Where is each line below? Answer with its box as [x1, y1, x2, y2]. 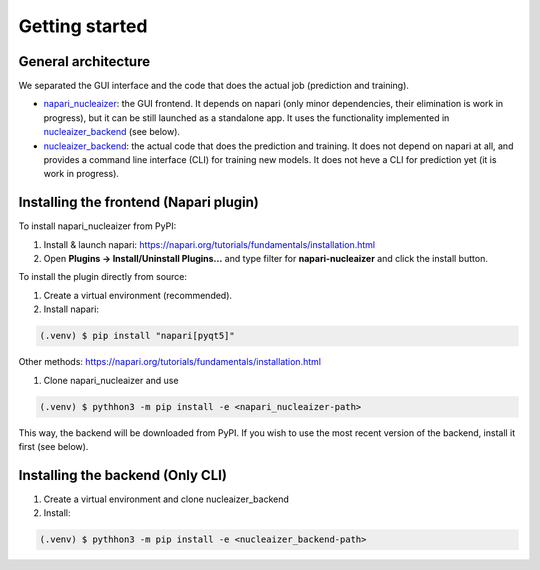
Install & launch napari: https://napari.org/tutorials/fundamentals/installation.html [43, 238, 375, 250]
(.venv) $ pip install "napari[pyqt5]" [39, 330, 235, 342]
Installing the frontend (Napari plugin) [18, 194, 260, 211]
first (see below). [18, 440, 89, 452]
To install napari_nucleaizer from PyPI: [18, 220, 177, 232]
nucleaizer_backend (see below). [43, 126, 180, 138]
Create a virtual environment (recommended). [43, 289, 233, 301]
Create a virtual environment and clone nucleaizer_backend [43, 493, 290, 505]
